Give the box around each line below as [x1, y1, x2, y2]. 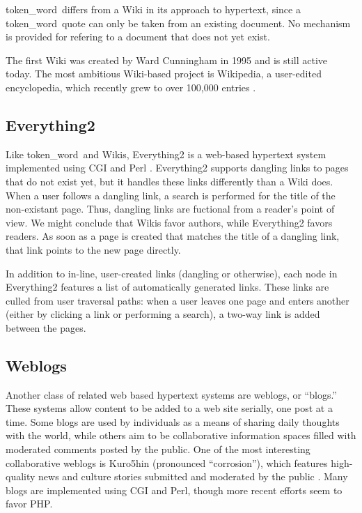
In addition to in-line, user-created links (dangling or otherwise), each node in [6, 266, 338, 280]
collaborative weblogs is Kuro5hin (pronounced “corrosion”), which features [6, 455, 328, 470]
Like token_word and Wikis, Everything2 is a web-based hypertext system [6, 146, 326, 161]
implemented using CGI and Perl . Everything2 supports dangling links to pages [6, 160, 349, 175]
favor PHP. [6, 496, 53, 511]
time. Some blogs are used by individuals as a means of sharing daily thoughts [6, 414, 340, 429]
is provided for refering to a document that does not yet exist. [6, 29, 270, 44]
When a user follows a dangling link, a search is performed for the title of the [6, 187, 336, 202]
